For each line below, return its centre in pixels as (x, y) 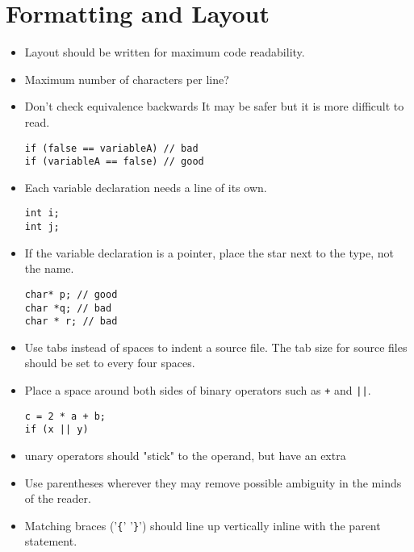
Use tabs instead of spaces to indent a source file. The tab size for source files (216, 347)
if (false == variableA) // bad (111, 148)
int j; (42, 227)
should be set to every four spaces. (110, 363)
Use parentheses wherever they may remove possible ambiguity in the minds (213, 482)
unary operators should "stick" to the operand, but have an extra (185, 456)
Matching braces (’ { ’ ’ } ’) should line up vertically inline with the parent (203, 525)
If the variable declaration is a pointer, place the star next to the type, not (209, 252)
